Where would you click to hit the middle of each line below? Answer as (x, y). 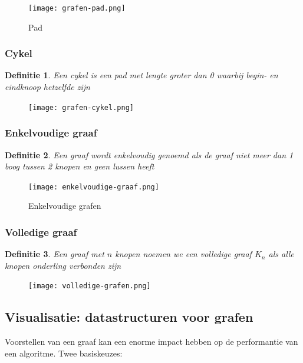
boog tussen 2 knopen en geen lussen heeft (80, 166)
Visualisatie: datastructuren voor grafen (129, 317)
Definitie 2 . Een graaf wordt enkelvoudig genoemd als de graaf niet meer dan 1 (149, 154)
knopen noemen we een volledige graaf (183, 254)
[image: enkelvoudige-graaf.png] (94, 187)
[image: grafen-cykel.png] (81, 107)
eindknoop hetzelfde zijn (47, 87)
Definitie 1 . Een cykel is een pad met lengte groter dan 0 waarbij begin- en (141, 75)
